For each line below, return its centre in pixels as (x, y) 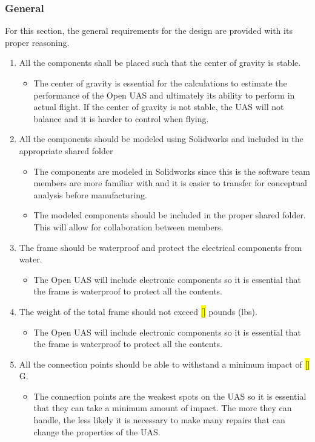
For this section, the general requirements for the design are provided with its (149, 31)
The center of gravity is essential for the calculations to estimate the (160, 83)
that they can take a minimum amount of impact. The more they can (163, 408)
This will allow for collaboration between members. (128, 226)
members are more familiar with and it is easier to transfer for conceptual (170, 183)
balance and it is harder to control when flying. (121, 118)
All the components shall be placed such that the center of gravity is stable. (160, 63)
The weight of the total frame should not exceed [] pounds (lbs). (138, 311)
